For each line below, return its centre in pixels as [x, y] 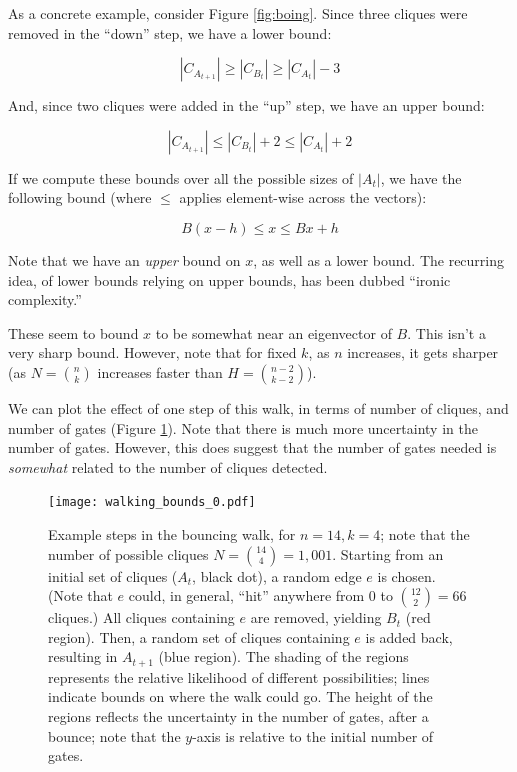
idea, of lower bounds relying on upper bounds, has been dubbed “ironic [229, 279]
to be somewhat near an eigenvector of [273, 332]
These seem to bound [73, 332]
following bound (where [80, 197]
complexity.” [45, 299]
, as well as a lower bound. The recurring [379, 259]
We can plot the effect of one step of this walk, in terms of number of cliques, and [258, 407]
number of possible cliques [128, 553]
